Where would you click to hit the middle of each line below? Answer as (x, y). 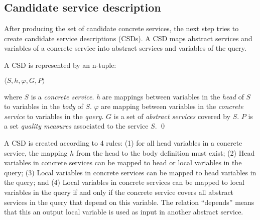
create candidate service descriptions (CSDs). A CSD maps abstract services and (128, 38)
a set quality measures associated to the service (76, 126)
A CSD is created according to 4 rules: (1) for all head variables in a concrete (123, 142)
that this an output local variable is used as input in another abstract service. (124, 212)
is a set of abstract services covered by (172, 116)
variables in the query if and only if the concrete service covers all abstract (119, 192)
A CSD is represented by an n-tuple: (60, 65)
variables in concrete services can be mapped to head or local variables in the (123, 162)
